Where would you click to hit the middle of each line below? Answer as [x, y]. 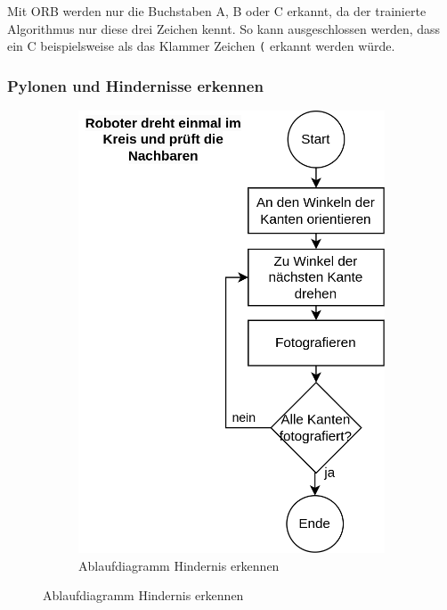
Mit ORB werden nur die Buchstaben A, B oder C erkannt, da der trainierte [217, 11]
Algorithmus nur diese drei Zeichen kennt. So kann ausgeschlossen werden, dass [224, 28]
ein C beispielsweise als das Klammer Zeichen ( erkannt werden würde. [201, 46]
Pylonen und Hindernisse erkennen [135, 85]
